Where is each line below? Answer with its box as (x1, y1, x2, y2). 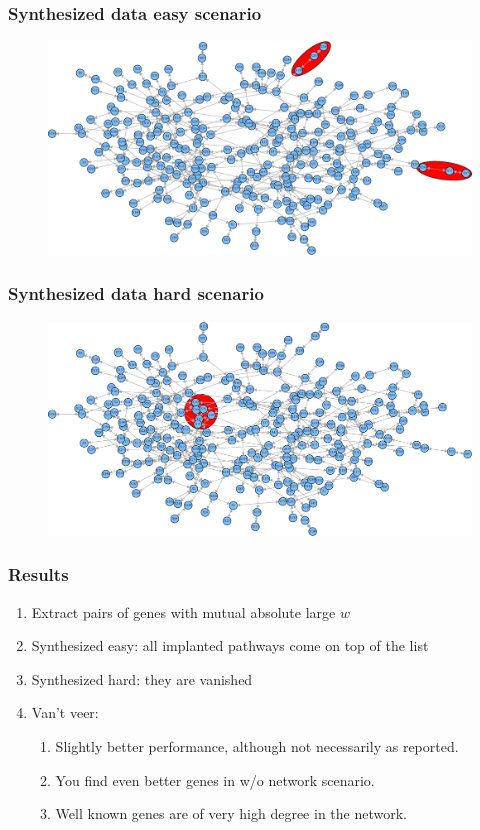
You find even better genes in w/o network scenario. (55, 769, 375, 790)
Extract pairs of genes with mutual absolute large (31, 601, 336, 622)
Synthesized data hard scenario (8, 281, 264, 306)
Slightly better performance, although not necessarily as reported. (55, 735, 459, 756)
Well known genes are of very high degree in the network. (55, 803, 407, 824)
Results (8, 562, 69, 587)
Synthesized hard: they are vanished (31, 668, 253, 689)
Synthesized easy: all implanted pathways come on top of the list (31, 635, 429, 656)
